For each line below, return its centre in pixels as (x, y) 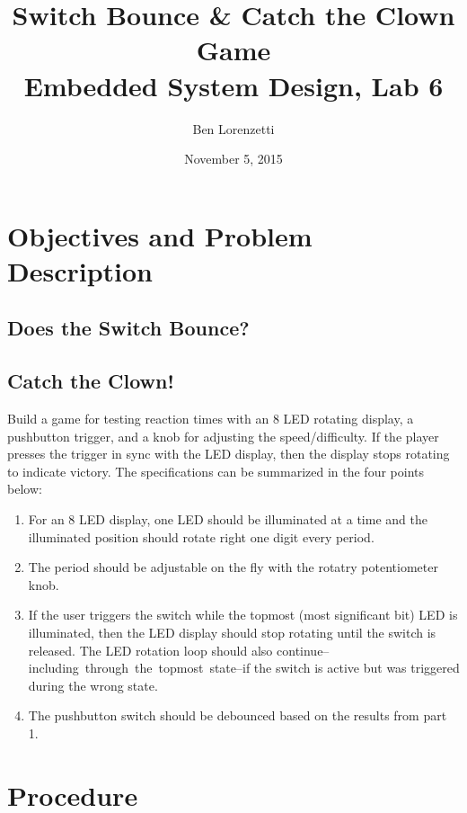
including (53, 668)
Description (80, 270)
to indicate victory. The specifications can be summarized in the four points (216, 471)
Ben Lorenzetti (233, 128)
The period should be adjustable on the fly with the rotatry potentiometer (233, 567)
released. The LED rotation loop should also (150, 650)
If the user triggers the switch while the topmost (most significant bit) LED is (243, 615)
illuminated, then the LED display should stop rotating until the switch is (232, 632)
